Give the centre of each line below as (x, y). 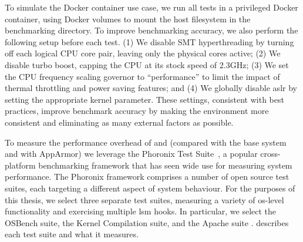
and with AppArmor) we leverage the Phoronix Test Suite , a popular (131, 154)
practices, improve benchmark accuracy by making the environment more (137, 111)
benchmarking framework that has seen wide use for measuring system (165, 165)
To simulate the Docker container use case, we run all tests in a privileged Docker (151, 7)
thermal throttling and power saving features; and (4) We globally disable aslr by (151, 88)
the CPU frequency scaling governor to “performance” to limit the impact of (142, 76)
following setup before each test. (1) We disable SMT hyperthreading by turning (149, 41)
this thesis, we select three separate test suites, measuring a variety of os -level (144, 199)
